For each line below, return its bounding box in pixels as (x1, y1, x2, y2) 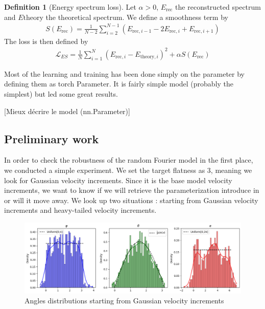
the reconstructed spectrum (175, 2, 261, 12)
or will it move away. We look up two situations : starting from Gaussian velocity (4, 194, 258, 205)
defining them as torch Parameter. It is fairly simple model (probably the (4, 78, 234, 89)
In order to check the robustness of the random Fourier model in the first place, (4, 154, 253, 165)
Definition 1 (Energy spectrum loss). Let (4, 2, 136, 12)
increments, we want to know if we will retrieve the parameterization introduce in (4, 185, 259, 195)
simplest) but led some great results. (4, 89, 118, 99)
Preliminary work (4, 130, 99, 146)
